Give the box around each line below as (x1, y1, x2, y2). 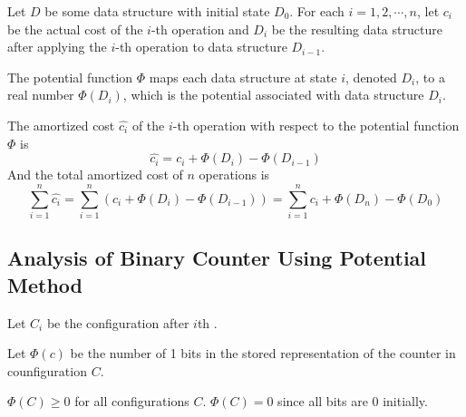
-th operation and (150, 19, 249, 38)
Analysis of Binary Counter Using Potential (7, 244, 427, 272)
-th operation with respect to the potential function (172, 115, 460, 134)
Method (7, 270, 83, 298)
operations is (199, 165, 270, 184)
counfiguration (7, 361, 87, 380)
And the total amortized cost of (7, 165, 183, 184)
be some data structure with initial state (44, 2, 270, 20)
